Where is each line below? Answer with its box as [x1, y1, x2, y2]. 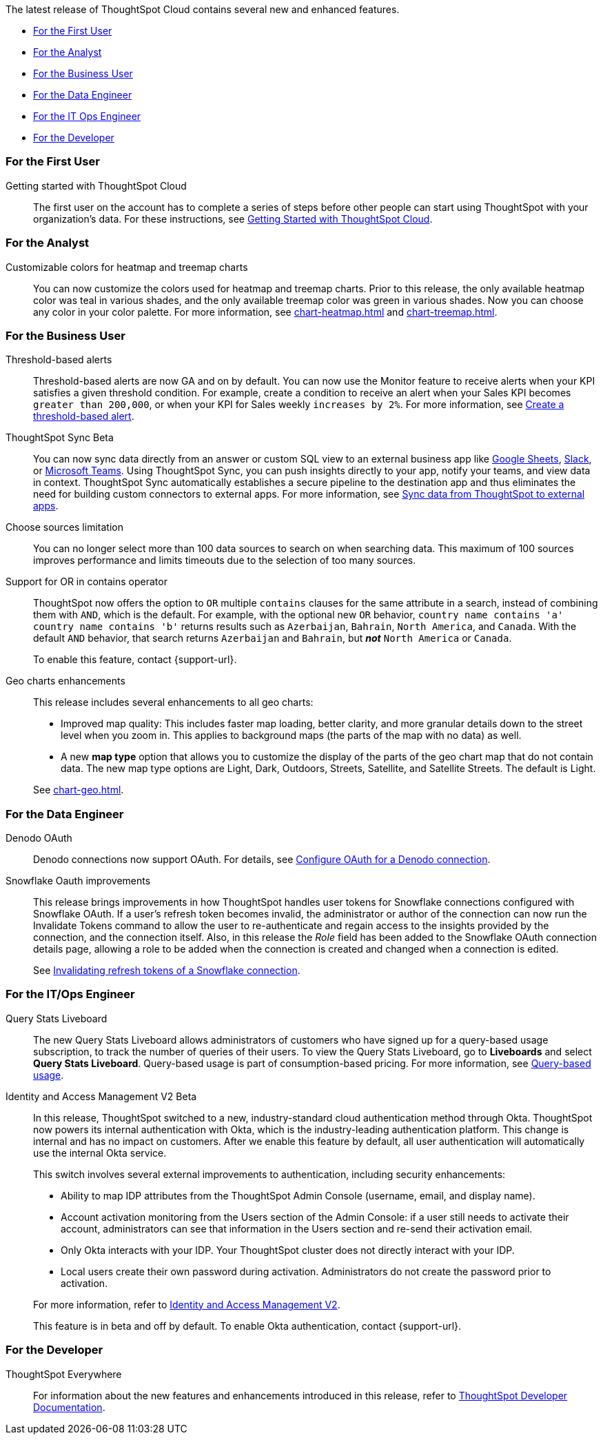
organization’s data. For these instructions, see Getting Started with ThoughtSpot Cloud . [33, 212, 433, 225]
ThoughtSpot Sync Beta [6, 432, 114, 444]
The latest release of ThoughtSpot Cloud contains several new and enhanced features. [6, 3, 400, 15]
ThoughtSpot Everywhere [6, 1368, 122, 1380]
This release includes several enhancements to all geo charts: [33, 696, 314, 709]
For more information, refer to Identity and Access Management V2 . [33, 1298, 340, 1310]
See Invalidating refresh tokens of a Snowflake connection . [33, 964, 300, 976]
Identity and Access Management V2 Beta [6, 1090, 197, 1102]
